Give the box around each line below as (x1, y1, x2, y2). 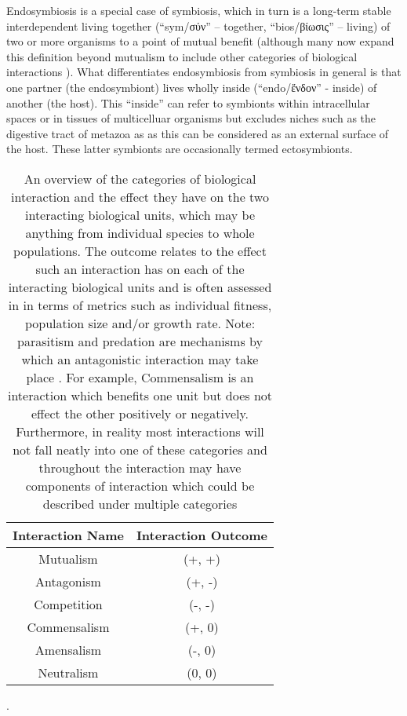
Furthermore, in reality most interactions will (16, 422, 264, 440)
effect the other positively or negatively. (31, 404, 249, 422)
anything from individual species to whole (25, 223, 255, 242)
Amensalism (35, 640, 102, 659)
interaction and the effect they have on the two (11, 187, 269, 206)
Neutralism (38, 663, 99, 681)
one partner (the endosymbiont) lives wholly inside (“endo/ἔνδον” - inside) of (6, 79, 377, 95)
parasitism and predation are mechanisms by (17, 331, 263, 350)
